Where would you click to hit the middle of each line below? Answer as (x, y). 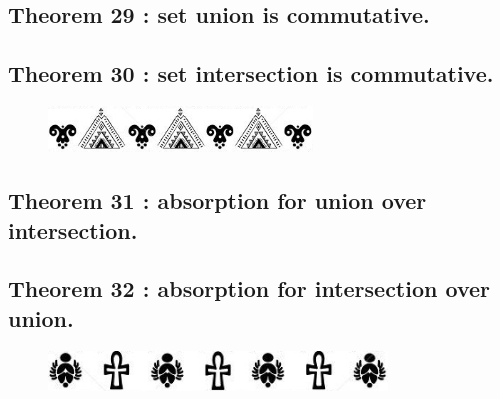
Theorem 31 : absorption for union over (217, 200)
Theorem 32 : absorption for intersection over (249, 288)
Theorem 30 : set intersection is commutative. (251, 73)
